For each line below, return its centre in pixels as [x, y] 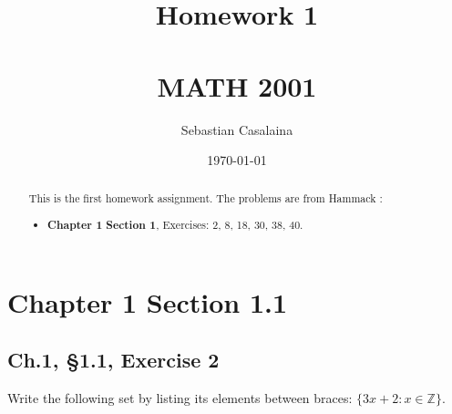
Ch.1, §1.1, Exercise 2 [113, 360]
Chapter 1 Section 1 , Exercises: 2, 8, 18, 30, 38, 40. [175, 225]
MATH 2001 [237, 85]
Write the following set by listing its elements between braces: [180, 398]
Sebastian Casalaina [237, 129]
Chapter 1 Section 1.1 [148, 301]
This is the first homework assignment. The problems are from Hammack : [205, 198]
